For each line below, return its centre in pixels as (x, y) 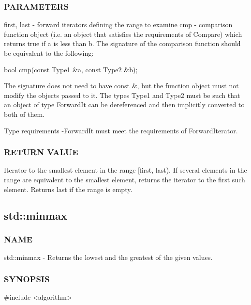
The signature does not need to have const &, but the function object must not (121, 86)
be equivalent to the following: (49, 53)
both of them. (24, 114)
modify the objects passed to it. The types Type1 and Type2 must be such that (122, 95)
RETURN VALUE (41, 152)
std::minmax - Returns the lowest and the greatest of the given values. (108, 257)
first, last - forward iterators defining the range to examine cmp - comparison (118, 24)
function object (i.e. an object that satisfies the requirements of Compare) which (123, 34)
